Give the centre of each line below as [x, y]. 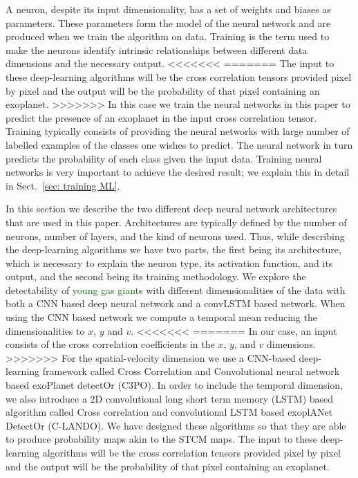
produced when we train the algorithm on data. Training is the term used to [168, 36]
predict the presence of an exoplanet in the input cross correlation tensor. [161, 117]
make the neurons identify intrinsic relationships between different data [157, 49]
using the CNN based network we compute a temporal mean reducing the [161, 317]
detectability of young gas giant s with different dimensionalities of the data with [176, 289]
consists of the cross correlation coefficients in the [110, 344]
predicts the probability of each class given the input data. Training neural [164, 158]
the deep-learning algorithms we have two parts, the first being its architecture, [173, 249]
